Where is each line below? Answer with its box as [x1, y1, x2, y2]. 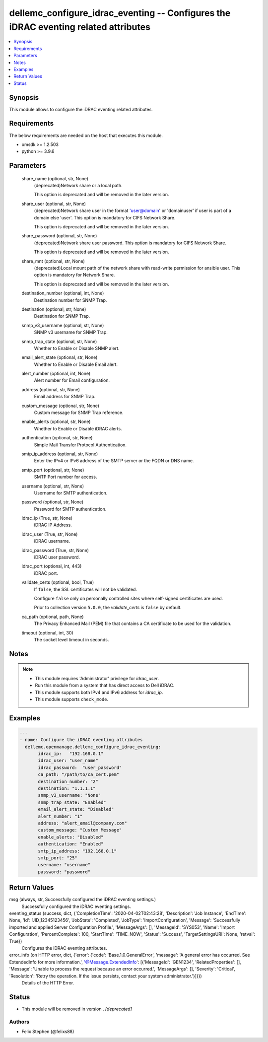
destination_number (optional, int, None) [21, 290, 104, 296]
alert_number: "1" [38, 813, 83, 819]
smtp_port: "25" [38, 855, 78, 861]
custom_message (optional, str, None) [21, 403, 99, 409]
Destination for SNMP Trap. [34, 313, 90, 319]
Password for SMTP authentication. [34, 506, 107, 512]
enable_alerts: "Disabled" [38, 834, 104, 840]
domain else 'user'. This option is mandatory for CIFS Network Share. [34, 214, 176, 220]
